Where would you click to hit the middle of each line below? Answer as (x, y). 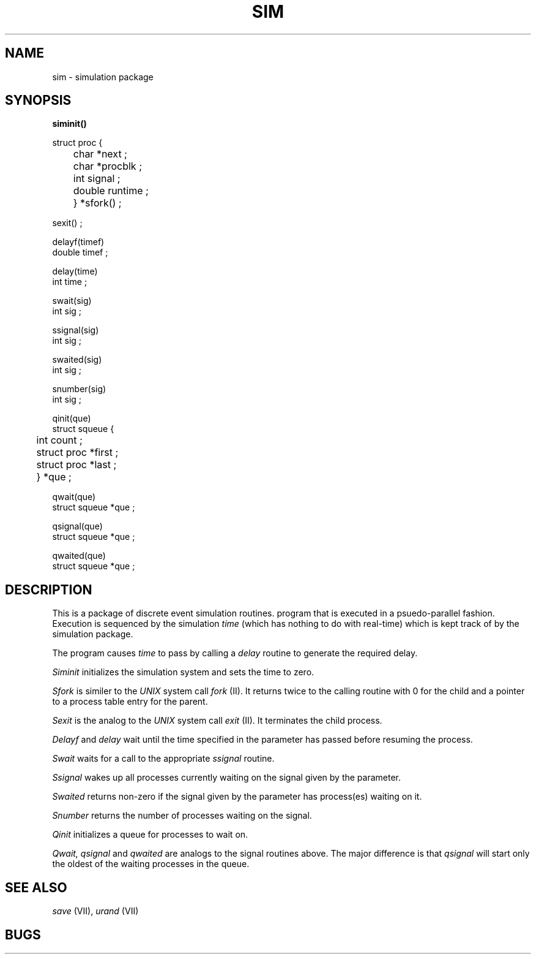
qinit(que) (72, 419)
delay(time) (75, 271)
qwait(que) (74, 497)
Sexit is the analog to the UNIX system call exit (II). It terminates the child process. (217, 721)
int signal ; (97, 179)
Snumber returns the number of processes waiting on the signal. (182, 816)
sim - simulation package (103, 77)
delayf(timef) (78, 242)
